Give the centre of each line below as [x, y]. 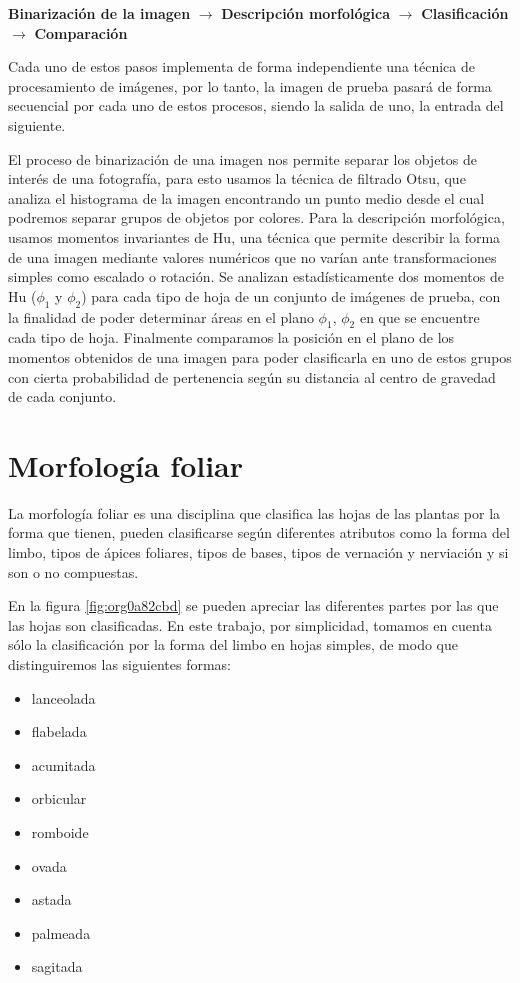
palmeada [61, 932]
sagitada [57, 966]
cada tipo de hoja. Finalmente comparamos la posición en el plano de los [231, 337]
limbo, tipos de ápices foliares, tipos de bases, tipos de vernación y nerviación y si [258, 552]
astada [51, 899]
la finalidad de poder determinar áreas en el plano [161, 316]
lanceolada [63, 697]
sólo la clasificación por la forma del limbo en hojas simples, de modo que [233, 644]
